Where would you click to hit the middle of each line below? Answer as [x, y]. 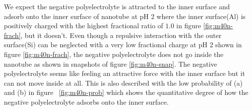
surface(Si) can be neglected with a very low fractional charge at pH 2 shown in [123, 45]
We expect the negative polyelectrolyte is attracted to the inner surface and [117, 6]
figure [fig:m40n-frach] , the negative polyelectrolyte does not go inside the [114, 54]
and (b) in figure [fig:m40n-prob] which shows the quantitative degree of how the [126, 92]
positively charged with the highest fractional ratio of [84, 26]
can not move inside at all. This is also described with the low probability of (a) [123, 82]
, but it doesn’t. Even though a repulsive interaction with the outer [121, 35]
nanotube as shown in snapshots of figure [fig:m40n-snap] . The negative [111, 64]
